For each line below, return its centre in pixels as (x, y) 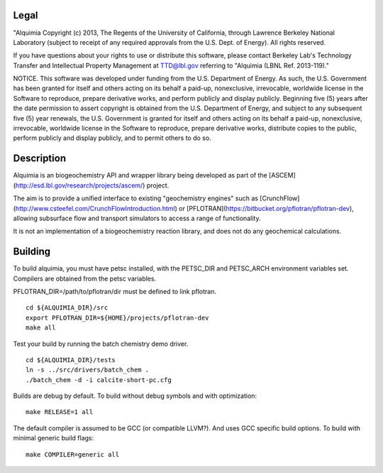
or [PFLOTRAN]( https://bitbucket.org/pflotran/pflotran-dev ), (266, 208)
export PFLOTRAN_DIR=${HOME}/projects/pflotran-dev (117, 317)
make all (41, 328)
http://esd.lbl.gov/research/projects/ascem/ (79, 185)
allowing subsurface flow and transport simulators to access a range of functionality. (137, 218)
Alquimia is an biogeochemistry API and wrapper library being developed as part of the (140, 175)
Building (32, 252)
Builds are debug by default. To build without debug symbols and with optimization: (135, 396)
